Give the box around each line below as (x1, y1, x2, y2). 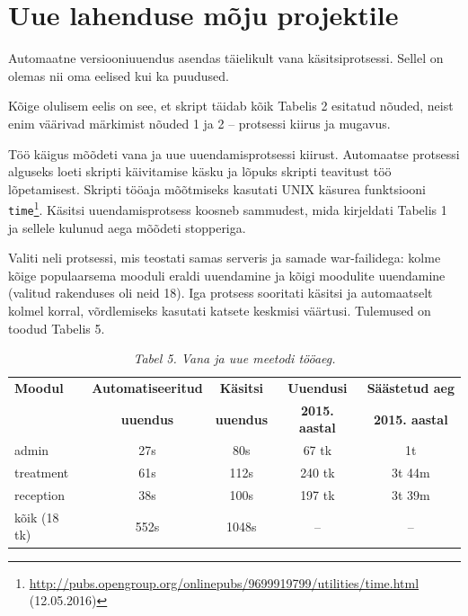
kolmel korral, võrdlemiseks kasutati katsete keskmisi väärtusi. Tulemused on (8, 300, 431, 319)
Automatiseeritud (92, 379, 203, 397)
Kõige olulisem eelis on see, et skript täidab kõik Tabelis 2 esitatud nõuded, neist (8, 96, 454, 115)
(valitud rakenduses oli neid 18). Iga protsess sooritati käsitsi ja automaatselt (8, 283, 433, 302)
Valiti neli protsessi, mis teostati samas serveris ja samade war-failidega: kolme (8, 248, 441, 267)
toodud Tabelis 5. (8, 318, 105, 337)
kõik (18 (14, 507, 59, 526)
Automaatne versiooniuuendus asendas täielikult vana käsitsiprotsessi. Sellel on (8, 49, 444, 67)
